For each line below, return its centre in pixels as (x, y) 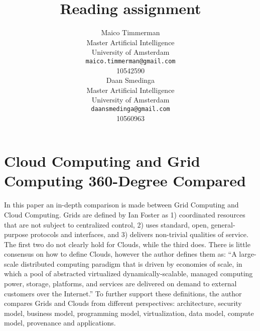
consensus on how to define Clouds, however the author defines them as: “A (120, 254)
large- (248, 254)
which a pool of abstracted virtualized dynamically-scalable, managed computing (128, 273)
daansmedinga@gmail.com (131, 109)
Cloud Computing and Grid (102, 161)
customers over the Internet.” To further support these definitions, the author (123, 293)
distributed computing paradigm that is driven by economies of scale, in (132, 263)
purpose (16, 234)
